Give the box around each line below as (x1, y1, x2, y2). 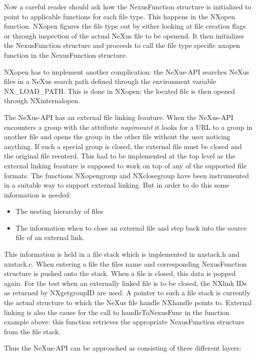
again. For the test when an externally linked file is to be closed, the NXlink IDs (4, 277, 247, 288)
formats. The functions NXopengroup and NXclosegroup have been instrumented (4, 170, 249, 180)
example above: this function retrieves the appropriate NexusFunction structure (4, 316, 245, 327)
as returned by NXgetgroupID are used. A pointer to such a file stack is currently (4, 287, 251, 298)
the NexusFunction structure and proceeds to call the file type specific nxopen (4, 40, 240, 50)
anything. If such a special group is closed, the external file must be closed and (4, 141, 242, 151)
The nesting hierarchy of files (15, 206, 104, 216)
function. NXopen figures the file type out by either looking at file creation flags (4, 21, 246, 31)
